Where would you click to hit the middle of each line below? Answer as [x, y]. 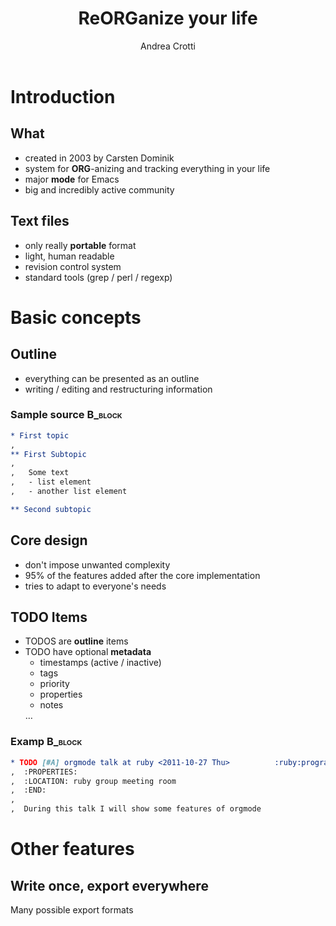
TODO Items [49, 617]
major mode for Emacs [72, 179]
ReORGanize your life [168, 18]
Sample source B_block [66, 415]
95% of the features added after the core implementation [142, 575]
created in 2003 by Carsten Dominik [99, 158]
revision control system [73, 266]
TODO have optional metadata [88, 652]
